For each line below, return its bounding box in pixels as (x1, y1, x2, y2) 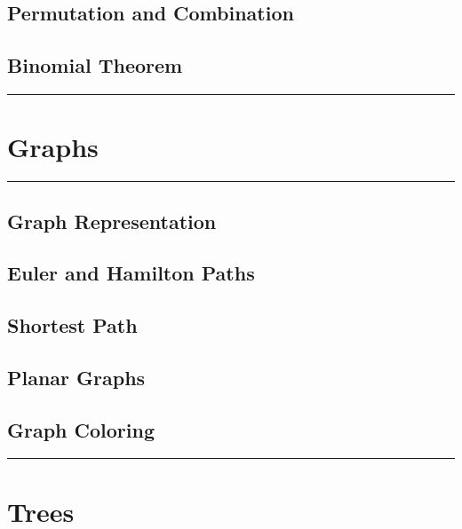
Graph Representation (7, 207, 217, 234)
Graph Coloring (7, 415, 155, 443)
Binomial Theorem (7, 51, 183, 79)
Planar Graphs (7, 363, 146, 391)
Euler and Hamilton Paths (7, 259, 255, 287)
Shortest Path (7, 312, 138, 339)
